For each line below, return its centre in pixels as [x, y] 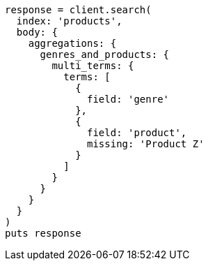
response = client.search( [78, 10]
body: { [37, 32]
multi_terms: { [93, 66]
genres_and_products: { [105, 54]
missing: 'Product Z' [146, 144]
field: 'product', [137, 133]
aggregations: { [72, 43]
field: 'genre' [128, 99]
